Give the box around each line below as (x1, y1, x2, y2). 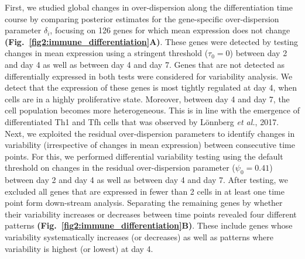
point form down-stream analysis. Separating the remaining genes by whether (5, 196, 283, 209)
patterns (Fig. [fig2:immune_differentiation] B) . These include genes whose (5, 219, 293, 232)
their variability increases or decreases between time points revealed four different (5, 208, 297, 220)
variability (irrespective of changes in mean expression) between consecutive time (5, 139, 295, 151)
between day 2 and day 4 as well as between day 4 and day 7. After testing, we (5, 174, 288, 186)
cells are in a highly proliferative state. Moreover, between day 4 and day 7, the (5, 92, 290, 105)
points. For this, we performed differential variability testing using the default (5, 150, 283, 162)
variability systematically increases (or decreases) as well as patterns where (5, 231, 273, 243)
